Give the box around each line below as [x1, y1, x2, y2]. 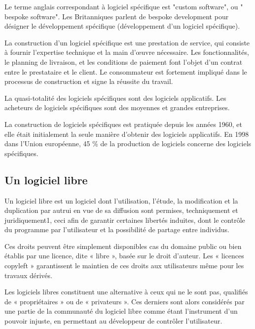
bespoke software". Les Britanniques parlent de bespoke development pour [4, 11, 229, 21]
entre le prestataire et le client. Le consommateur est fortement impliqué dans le [4, 66, 247, 77]
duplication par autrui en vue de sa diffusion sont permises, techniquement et [4, 205, 238, 215]
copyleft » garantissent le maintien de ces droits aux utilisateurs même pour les [4, 260, 244, 271]
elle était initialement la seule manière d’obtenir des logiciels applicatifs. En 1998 [4, 128, 249, 139]
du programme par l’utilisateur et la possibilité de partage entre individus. [4, 224, 229, 235]
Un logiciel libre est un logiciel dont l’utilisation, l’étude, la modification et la [4, 195, 238, 206]
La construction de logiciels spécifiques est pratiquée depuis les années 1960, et [4, 119, 242, 129]
